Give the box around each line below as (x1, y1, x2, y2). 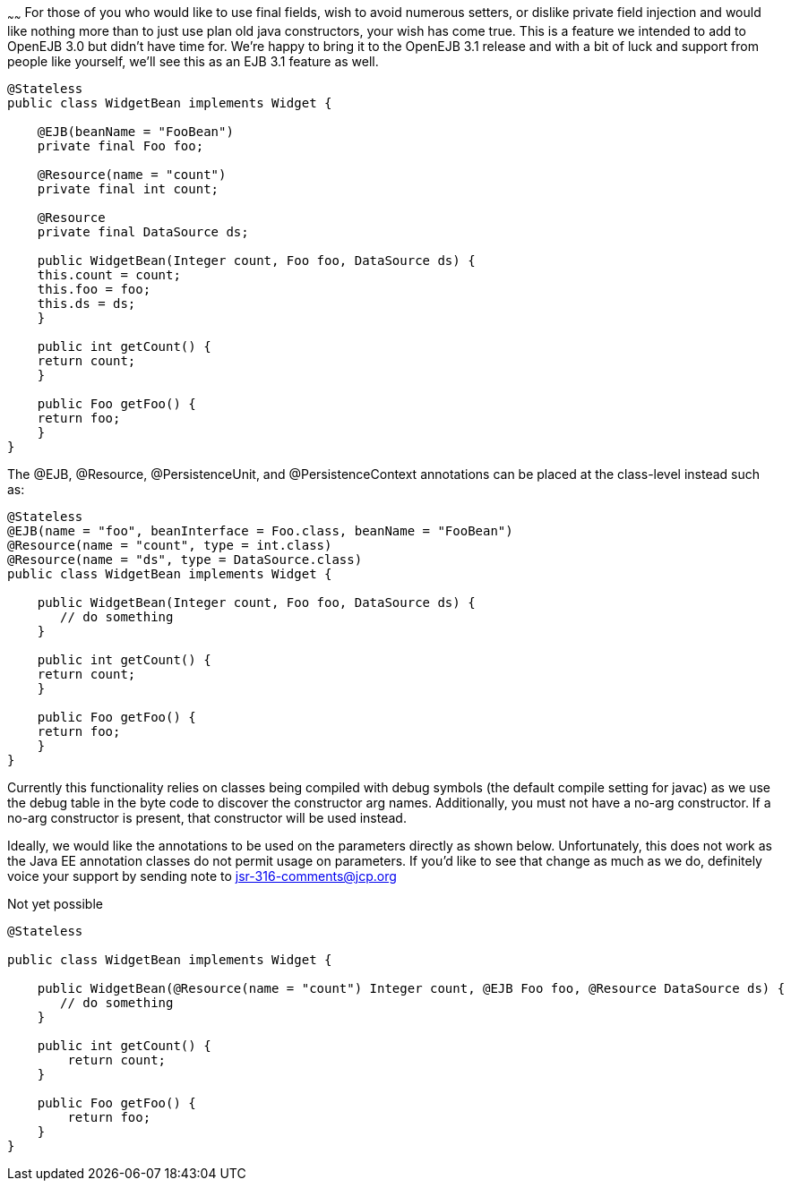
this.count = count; (37, 267, 181, 282)
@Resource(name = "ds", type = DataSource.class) (7, 551, 363, 567)
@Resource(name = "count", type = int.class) (7, 537, 332, 552)
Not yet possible (7, 895, 103, 911)
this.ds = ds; (37, 295, 136, 311)
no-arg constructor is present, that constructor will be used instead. (7, 809, 407, 825)
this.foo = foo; (37, 281, 151, 296)
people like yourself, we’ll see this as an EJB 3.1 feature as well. (7, 53, 379, 69)
